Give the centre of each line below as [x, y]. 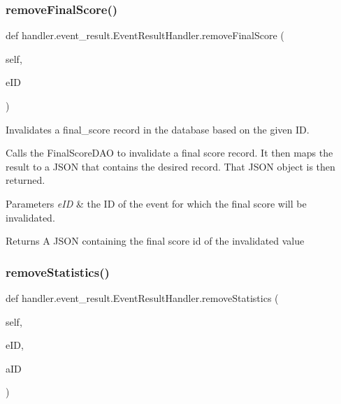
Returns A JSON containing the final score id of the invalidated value [155, 241]
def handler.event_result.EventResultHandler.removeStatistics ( [142, 297]
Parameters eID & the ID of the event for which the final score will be [156, 203]
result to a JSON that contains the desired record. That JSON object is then [170, 166]
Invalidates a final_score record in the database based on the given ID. [158, 129]
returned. [26, 180]
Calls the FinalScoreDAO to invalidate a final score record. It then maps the [169, 153]
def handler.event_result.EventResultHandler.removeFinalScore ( [145, 35]
